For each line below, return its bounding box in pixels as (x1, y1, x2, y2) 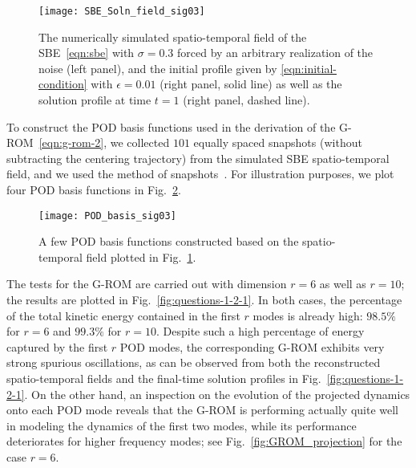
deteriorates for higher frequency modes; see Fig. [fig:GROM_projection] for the (6, 433, 402, 450)
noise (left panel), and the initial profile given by (38, 59, 277, 76)
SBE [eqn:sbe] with (38, 44, 135, 61)
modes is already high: (252, 307, 363, 324)
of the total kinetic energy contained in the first (6, 307, 240, 324)
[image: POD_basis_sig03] (38, 210, 176, 222)
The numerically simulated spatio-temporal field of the (38, 28, 307, 45)
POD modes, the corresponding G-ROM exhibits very (119, 338, 385, 355)
